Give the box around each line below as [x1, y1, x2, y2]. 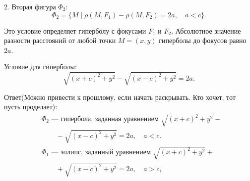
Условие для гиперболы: [4, 61, 77, 72]
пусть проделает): [4, 101, 58, 112]
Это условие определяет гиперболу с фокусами [4, 25, 146, 36]
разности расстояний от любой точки [4, 35, 116, 45]
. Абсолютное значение [171, 25, 241, 36]
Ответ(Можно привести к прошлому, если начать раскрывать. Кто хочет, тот [4, 91, 236, 102]
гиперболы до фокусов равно [159, 35, 247, 45]
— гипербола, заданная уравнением [51, 116, 159, 123]
